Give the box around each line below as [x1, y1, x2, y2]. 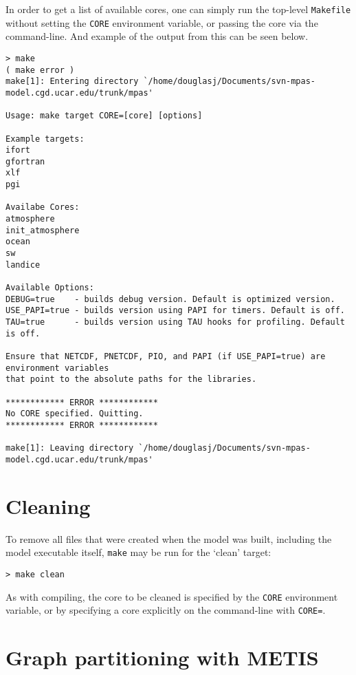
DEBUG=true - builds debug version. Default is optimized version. [5, 294, 335, 304]
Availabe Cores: [5, 202, 80, 213]
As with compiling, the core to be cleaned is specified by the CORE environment [5, 589, 338, 603]
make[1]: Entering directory [5, 76, 139, 87]
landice [5, 259, 41, 270]
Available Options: [5, 283, 94, 293]
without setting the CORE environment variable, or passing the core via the [5, 15, 318, 30]
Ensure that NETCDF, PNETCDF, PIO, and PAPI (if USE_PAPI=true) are [5, 351, 326, 361]
